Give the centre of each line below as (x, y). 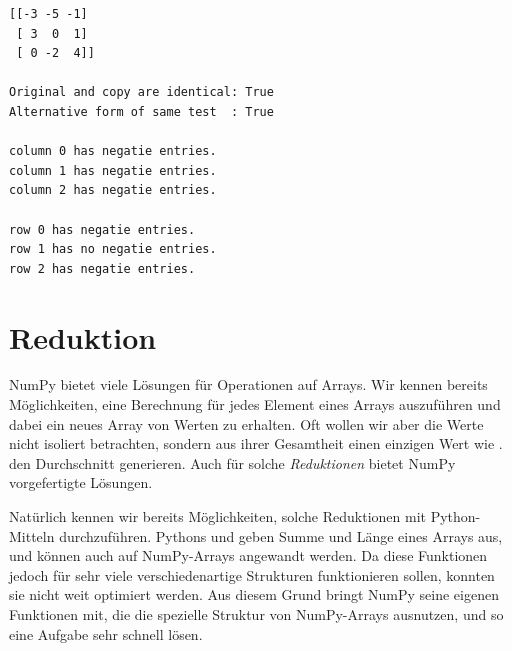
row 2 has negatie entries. (102, 268)
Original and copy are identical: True (141, 92)
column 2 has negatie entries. (113, 190)
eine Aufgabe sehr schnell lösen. (106, 633)
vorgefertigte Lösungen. (81, 482)
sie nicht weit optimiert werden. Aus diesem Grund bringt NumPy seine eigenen (254, 594)
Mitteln (32, 535)
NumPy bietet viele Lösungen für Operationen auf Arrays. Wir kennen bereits (248, 384)
